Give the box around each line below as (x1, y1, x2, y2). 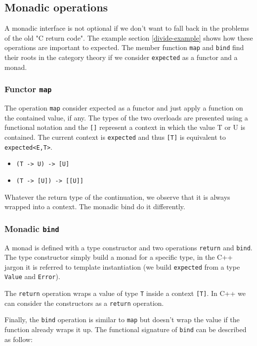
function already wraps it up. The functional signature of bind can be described (4, 324, 247, 335)
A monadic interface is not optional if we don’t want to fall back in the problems (4, 23, 249, 33)
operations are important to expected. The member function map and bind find (4, 42, 244, 53)
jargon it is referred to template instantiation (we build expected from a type (4, 261, 240, 272)
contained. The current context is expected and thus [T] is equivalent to (4, 131, 226, 142)
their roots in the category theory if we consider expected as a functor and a (4, 52, 238, 62)
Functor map (4, 83, 52, 95)
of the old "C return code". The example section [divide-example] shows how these (4, 32, 253, 43)
